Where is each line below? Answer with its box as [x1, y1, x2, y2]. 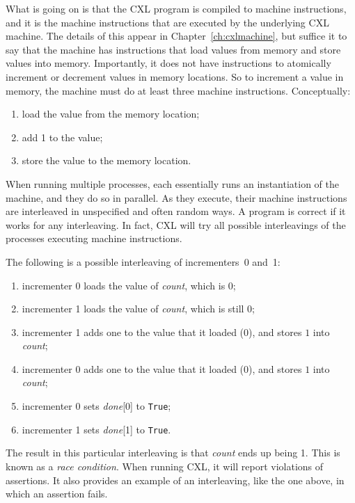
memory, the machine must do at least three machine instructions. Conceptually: [6, 83, 351, 97]
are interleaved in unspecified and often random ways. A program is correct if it [6, 204, 346, 218]
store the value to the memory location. [22, 153, 191, 168]
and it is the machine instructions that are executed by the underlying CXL [6, 15, 329, 29]
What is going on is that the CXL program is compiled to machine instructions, [6, 1, 347, 15]
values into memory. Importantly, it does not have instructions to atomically [6, 56, 331, 70]
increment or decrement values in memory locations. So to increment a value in [6, 69, 344, 83]
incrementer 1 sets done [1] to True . [22, 422, 171, 436]
